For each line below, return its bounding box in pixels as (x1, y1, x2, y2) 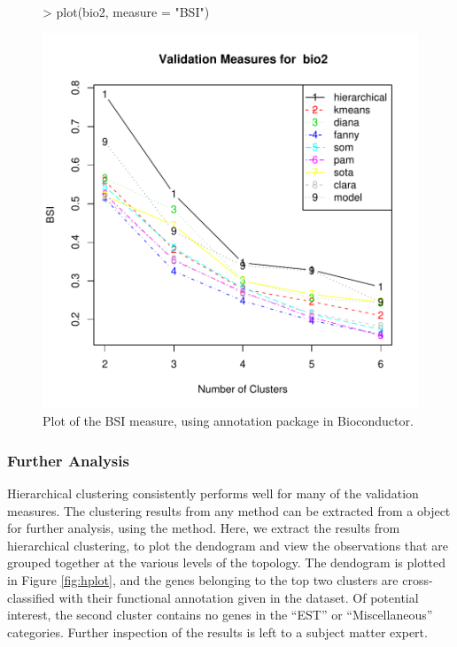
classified (7, 588, 55, 606)
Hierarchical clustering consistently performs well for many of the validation (7, 484, 419, 502)
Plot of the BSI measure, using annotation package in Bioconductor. (43, 412, 414, 430)
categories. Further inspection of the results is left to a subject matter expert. (7, 622, 428, 641)
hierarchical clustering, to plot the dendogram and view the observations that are (7, 535, 448, 554)
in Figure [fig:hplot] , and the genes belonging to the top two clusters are (7, 570, 399, 589)
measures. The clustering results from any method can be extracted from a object (7, 501, 451, 520)
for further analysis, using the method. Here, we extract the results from (7, 519, 400, 537)
